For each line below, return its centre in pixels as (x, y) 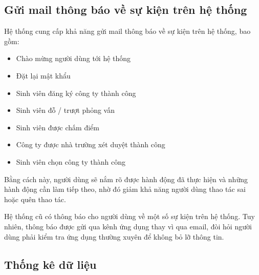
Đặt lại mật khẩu (43, 75)
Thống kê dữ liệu (50, 264)
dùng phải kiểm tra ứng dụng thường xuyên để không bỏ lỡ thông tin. (114, 236)
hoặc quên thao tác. (35, 199)
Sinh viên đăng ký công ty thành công (76, 93)
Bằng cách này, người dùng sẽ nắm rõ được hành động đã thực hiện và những (126, 179)
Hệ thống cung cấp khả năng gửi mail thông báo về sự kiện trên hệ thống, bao (127, 31)
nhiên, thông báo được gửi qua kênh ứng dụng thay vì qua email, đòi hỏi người (128, 226)
